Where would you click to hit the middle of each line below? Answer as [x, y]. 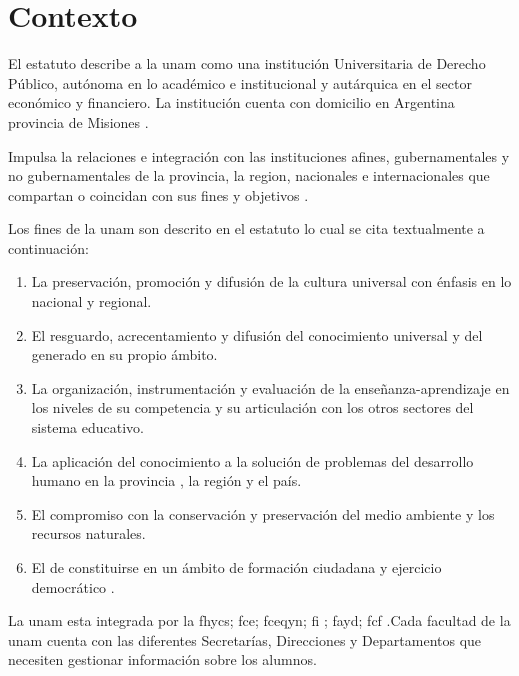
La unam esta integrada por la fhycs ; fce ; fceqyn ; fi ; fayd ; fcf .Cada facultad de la [259, 620]
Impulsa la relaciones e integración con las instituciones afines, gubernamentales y [259, 155]
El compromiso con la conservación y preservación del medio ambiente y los [263, 513]
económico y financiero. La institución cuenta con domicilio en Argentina [231, 102]
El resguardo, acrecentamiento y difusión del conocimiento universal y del [257, 334]
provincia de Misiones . [78, 121]
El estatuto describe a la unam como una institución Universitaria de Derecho [247, 63]
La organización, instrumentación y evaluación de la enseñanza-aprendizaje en [270, 387]
